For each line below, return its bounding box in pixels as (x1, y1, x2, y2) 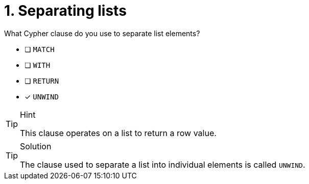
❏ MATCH (25, 44, 55, 54)
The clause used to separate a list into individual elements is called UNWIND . (20, 159, 305, 170)
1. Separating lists (4, 2, 127, 19)
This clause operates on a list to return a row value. (20, 127, 217, 138)
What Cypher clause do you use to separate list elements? (4, 29, 200, 38)
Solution (20, 141, 52, 151)
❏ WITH (25, 60, 51, 69)
